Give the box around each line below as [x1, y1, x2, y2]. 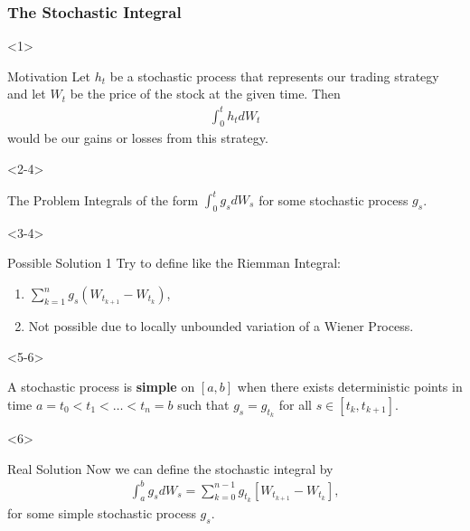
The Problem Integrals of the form [7, 190, 199, 209]
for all [278, 394, 312, 413]
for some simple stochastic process [7, 503, 196, 522]
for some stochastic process [258, 190, 409, 209]
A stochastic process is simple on [7, 377, 195, 396]
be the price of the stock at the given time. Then [70, 84, 341, 103]
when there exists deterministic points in [237, 377, 463, 396]
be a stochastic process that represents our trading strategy [109, 66, 439, 85]
